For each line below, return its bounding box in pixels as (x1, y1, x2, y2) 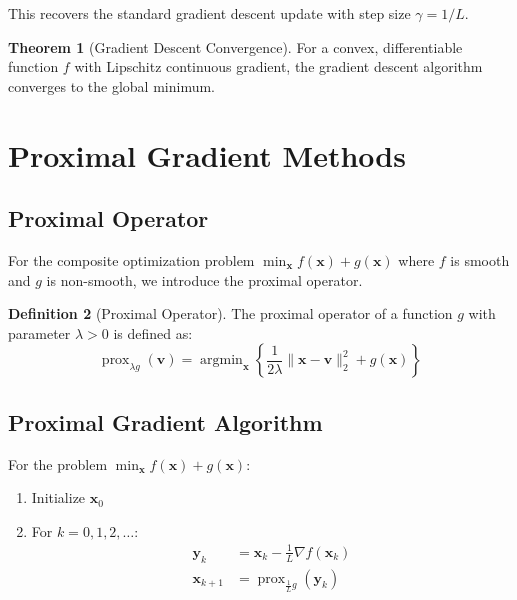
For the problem (8, 453, 108, 474)
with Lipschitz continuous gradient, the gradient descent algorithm (74, 56, 483, 77)
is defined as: (113, 322, 193, 343)
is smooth (450, 249, 510, 270)
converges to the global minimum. (8, 75, 215, 96)
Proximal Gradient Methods (8, 134, 406, 175)
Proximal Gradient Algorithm (8, 406, 323, 437)
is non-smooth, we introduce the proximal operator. (46, 269, 363, 290)
